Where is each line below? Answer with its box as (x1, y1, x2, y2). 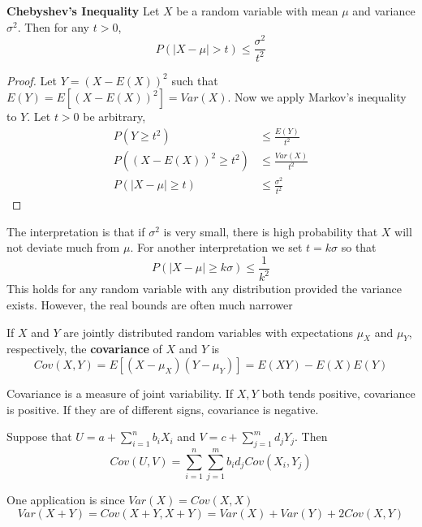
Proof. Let (6, 71, 57, 89)
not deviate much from (6, 239, 120, 256)
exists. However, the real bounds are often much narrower (6, 296, 293, 313)
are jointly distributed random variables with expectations (63, 323, 353, 340)
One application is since (6, 491, 125, 508)
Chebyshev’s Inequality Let (6, 2, 160, 19)
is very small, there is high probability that (163, 222, 378, 240)
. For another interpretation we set (130, 239, 303, 256)
